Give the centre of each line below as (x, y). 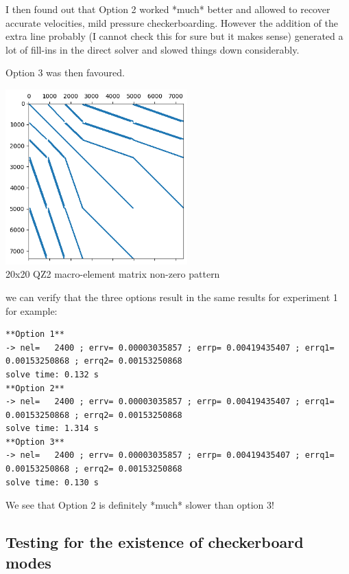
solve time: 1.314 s (52, 429)
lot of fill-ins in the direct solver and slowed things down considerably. (153, 49)
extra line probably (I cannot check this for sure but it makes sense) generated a (174, 36)
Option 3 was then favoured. (65, 73)
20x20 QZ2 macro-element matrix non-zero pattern (113, 274)
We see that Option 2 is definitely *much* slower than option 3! (140, 505)
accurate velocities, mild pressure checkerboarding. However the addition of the (172, 22)
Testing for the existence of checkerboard (155, 542)
